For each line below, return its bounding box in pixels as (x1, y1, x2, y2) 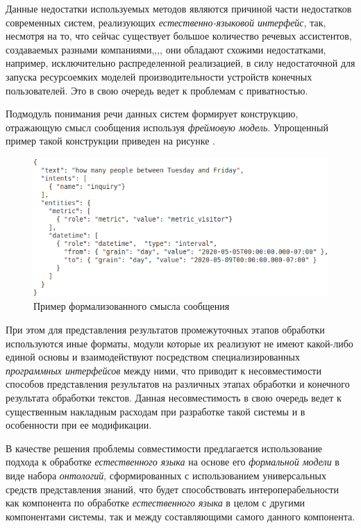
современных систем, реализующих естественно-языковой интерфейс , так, (6, 15, 326, 29)
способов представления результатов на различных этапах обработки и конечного (6, 377, 350, 391)
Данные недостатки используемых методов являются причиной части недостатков (6, 1, 352, 15)
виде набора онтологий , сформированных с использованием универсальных (6, 468, 326, 482)
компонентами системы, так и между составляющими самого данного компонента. (6, 509, 355, 523)
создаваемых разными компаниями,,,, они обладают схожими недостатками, (6, 42, 326, 56)
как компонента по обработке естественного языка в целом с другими (6, 495, 305, 510)
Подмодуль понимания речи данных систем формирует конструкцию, (6, 106, 299, 121)
